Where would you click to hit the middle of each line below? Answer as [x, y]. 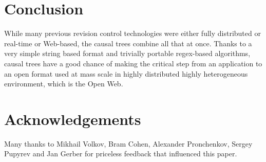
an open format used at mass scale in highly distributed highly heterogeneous [126, 73]
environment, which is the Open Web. [64, 84]
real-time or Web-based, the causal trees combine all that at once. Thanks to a [128, 43]
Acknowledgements [73, 119]
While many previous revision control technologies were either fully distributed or [132, 33]
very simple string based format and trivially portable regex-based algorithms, [127, 53]
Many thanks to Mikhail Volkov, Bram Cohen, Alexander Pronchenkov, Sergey [128, 143]
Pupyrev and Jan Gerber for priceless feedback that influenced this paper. [121, 154]
